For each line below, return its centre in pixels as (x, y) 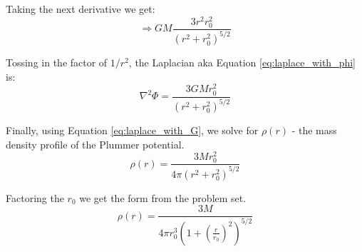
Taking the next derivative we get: (81, 9)
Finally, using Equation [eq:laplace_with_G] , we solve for (132, 130)
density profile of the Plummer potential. (95, 144)
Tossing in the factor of (57, 62)
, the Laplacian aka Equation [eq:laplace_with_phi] (242, 62)
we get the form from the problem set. (163, 197)
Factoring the (35, 197)
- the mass (314, 130)
